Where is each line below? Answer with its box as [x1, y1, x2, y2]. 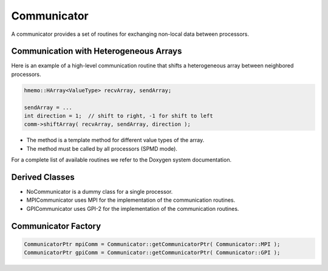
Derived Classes [11, 172, 75, 182]
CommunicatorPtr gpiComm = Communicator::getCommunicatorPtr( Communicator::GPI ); [24, 249, 281, 256]
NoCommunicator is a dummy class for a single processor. [26, 188, 173, 196]
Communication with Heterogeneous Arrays [11, 46, 182, 57]
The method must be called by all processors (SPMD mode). [26, 145, 177, 152]
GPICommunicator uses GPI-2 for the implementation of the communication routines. [26, 205, 239, 212]
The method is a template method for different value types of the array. [26, 137, 205, 144]
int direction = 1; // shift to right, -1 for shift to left [24, 112, 213, 119]
